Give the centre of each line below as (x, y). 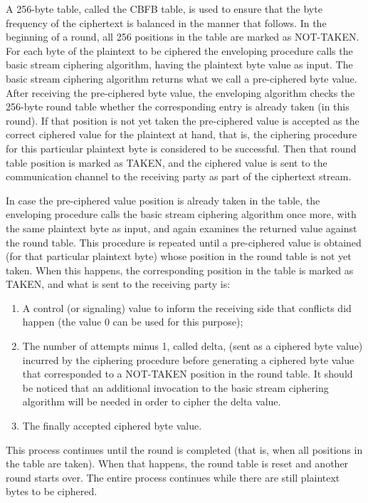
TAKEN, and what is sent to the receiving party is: (118, 284)
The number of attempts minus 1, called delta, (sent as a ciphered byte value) (193, 346)
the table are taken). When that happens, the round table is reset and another (177, 463)
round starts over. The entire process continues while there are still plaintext (173, 477)
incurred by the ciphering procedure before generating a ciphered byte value (188, 359)
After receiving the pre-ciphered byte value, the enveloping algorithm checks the (180, 92)
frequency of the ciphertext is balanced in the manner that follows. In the (166, 22)
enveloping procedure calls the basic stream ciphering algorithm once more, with (181, 214)
